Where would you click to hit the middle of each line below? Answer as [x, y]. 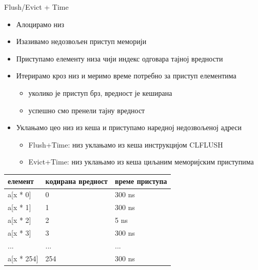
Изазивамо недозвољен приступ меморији [81, 41]
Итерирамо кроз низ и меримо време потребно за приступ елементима [126, 76]
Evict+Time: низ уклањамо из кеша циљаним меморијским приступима [141, 162]
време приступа [141, 181]
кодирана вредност [76, 181]
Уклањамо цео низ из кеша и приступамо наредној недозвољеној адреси [129, 127]
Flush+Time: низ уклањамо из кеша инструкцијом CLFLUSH [126, 144]
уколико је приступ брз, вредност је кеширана [100, 92]
